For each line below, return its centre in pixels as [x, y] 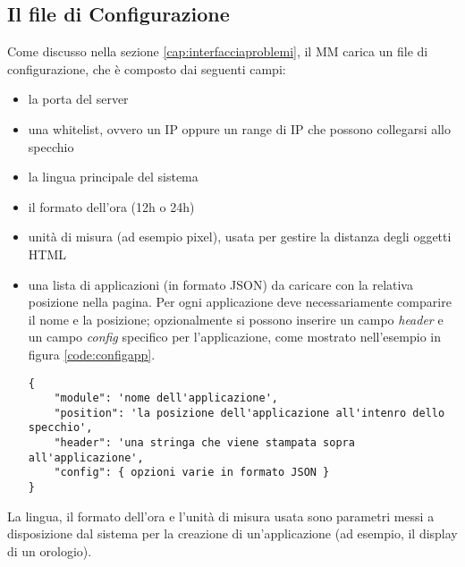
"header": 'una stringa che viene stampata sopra [204, 443]
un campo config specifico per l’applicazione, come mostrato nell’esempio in [234, 337]
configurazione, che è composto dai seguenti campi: [147, 68]
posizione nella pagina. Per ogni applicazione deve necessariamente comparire [240, 302]
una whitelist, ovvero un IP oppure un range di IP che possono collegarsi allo [240, 128]
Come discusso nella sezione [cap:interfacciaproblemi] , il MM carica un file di [218, 51]
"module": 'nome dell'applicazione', [166, 398]
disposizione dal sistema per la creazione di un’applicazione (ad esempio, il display [232, 533]
